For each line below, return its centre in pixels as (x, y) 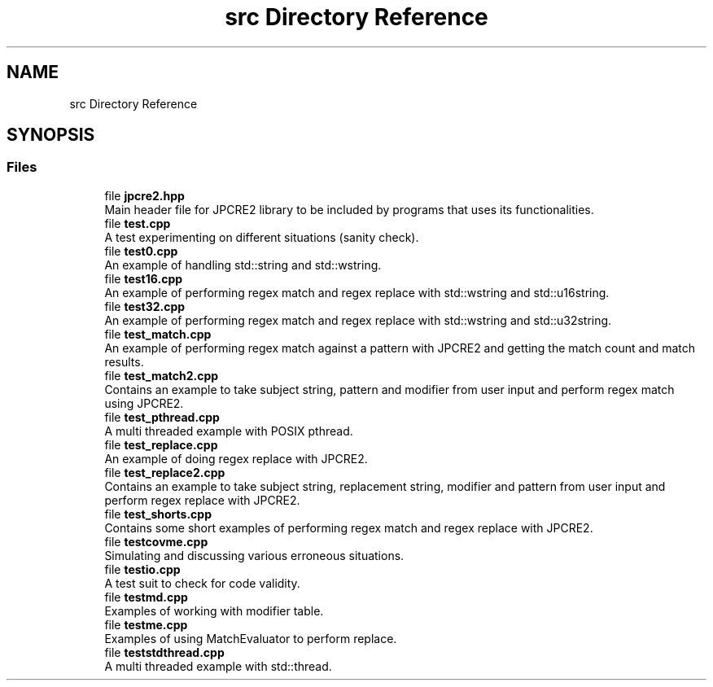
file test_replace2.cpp (165, 472)
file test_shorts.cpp (158, 514)
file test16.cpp (144, 278)
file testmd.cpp (146, 597)
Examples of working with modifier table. (214, 610)
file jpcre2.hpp (144, 195)
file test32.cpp (145, 306)
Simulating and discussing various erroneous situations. (254, 555)
